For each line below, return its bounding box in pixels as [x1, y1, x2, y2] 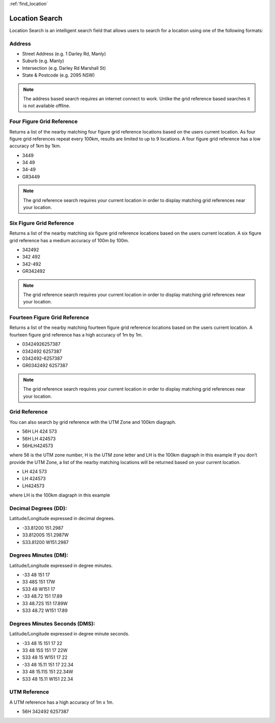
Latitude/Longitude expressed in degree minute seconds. [9, 631, 130, 637]
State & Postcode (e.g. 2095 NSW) [22, 72, 95, 79]
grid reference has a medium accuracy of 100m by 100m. [9, 237, 129, 243]
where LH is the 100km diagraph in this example [9, 492, 111, 498]
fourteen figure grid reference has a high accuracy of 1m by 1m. [9, 331, 143, 338]
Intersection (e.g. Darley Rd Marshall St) [22, 65, 106, 71]
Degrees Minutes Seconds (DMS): [9, 620, 95, 627]
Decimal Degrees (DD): [9, 505, 67, 512]
